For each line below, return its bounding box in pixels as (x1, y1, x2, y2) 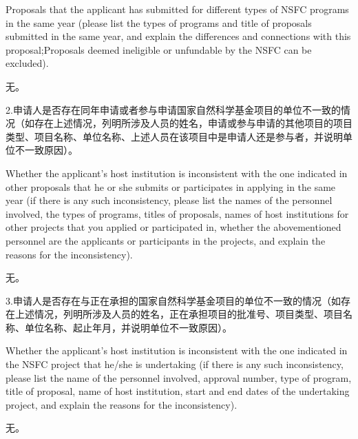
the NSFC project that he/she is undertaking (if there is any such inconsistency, (6, 357, 344, 371)
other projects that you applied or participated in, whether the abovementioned (6, 220, 341, 234)
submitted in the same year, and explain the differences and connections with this (6, 29, 351, 43)
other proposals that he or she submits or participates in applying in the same (6, 179, 336, 194)
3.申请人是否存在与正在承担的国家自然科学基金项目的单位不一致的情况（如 (6, 293, 341, 307)
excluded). (6, 56, 49, 70)
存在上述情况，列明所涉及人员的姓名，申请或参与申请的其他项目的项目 (34, 116, 352, 130)
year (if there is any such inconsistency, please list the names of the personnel (6, 193, 333, 207)
